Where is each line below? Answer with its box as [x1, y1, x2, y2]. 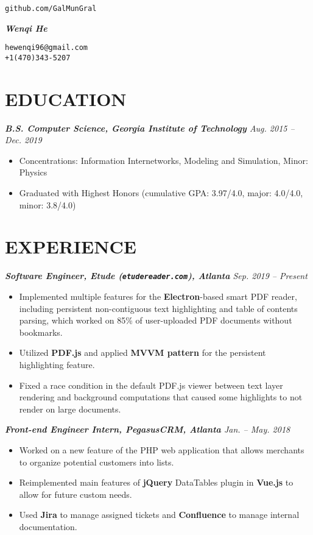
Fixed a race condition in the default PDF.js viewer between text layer [19, 378, 283, 391]
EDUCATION [5, 86, 127, 111]
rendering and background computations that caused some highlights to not [19, 391, 303, 403]
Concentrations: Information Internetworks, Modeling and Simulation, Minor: [19, 154, 308, 166]
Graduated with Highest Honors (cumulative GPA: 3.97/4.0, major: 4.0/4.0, [19, 186, 303, 199]
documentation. [19, 520, 77, 533]
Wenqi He [5, 21, 47, 34]
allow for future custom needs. [19, 487, 132, 500]
